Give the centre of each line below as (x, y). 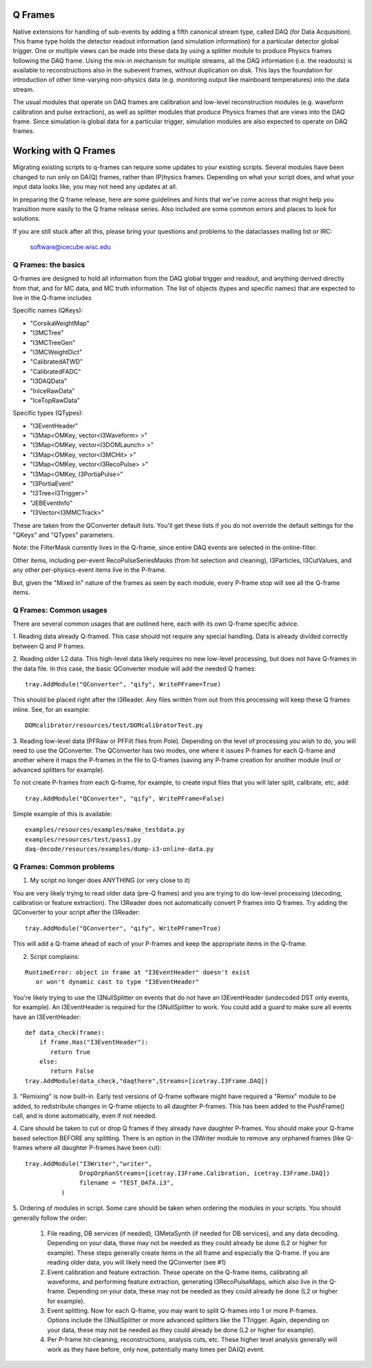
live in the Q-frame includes (52, 297)
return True (71, 1052)
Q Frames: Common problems (64, 866)
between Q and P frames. (49, 646)
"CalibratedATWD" (56, 361)
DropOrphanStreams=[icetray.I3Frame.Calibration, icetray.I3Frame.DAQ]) (205, 1173)
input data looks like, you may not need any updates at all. (95, 187)
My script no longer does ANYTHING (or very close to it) (110, 880)
